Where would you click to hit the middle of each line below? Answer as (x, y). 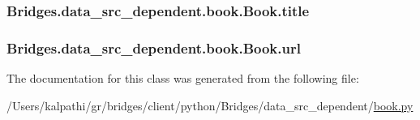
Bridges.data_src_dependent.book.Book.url (154, 47)
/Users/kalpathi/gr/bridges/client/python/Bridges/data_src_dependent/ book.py (210, 105)
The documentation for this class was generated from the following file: (183, 78)
